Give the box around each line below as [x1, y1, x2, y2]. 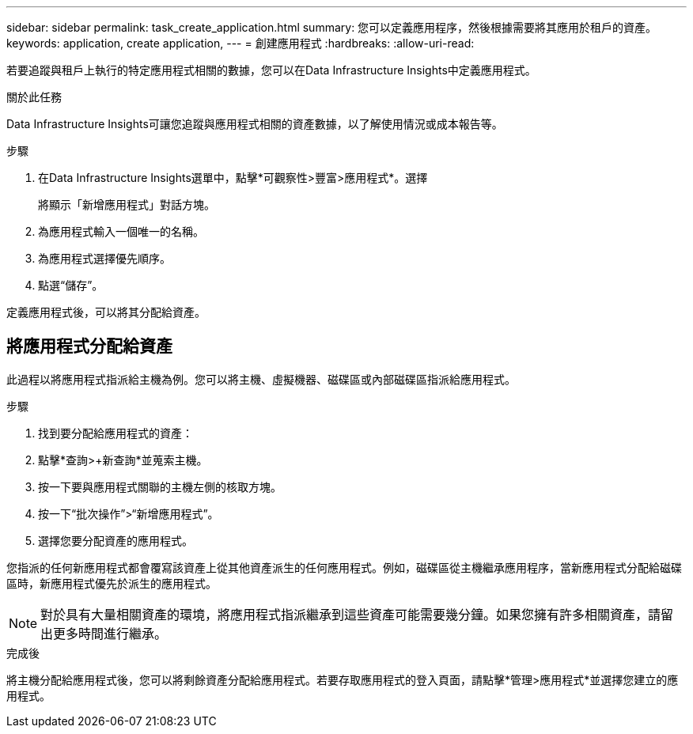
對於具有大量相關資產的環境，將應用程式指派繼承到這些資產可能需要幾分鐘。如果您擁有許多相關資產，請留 [40, 606, 674, 622]
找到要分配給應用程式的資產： [38, 426, 193, 440]
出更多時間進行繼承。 [40, 625, 168, 641]
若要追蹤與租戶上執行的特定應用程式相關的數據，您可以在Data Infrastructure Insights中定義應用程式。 [6, 63, 536, 77]
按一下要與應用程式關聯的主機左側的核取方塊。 [38, 479, 282, 494]
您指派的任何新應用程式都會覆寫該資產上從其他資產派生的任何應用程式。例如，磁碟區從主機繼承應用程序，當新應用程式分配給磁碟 [6, 560, 682, 574]
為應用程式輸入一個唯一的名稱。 [38, 225, 204, 238]
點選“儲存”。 [38, 278, 104, 292]
